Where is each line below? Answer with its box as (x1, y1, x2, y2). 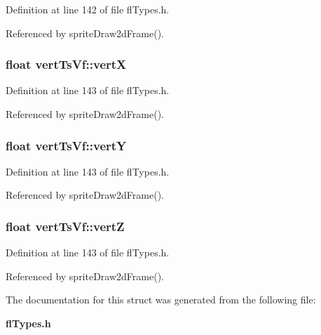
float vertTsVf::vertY (6, 136, 127, 154)
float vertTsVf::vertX (6, 55, 127, 73)
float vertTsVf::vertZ (6, 217, 125, 235)
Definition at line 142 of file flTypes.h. (6, 2, 170, 16)
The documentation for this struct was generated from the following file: (6, 292, 316, 307)
